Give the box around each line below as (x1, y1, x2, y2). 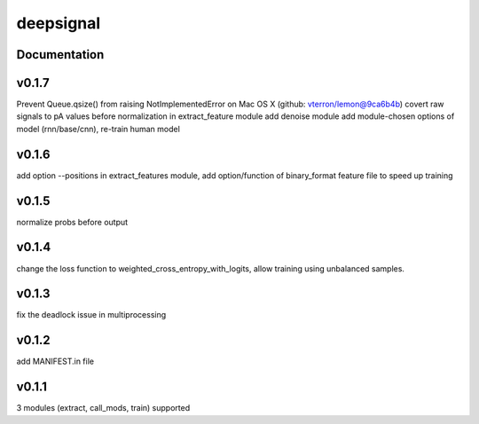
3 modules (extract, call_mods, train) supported (16, 403, 191, 413)
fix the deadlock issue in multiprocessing (16, 310, 167, 320)
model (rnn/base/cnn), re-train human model (16, 123, 181, 134)
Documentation (16, 47, 105, 62)
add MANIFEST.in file (16, 356, 95, 367)
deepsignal (16, 13, 101, 33)
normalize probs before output (16, 216, 129, 227)
